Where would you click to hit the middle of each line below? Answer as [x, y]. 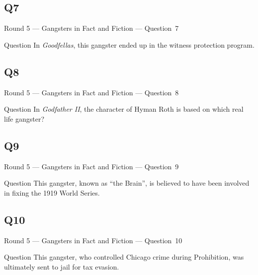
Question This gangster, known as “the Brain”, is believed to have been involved [127, 183]
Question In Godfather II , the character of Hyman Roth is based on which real [124, 109]
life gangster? [24, 118]
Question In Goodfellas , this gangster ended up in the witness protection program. [129, 44]
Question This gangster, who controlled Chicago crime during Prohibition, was [124, 257]
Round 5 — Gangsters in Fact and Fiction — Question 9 [91, 166]
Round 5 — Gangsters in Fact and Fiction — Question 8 [91, 92]
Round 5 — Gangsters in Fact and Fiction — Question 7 [91, 28]
